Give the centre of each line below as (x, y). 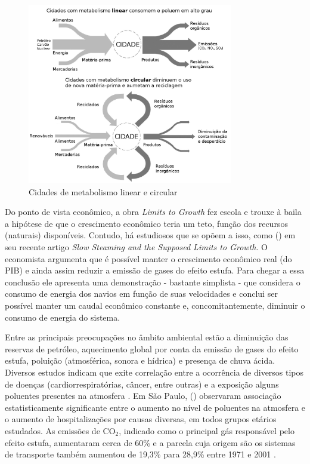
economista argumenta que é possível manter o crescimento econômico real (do (148, 258)
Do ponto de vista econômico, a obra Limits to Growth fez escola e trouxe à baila (153, 212)
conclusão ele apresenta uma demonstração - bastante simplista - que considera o (153, 282)
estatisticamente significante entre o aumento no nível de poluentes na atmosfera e (155, 407)
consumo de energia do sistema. (63, 317)
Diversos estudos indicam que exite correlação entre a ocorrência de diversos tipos (154, 372)
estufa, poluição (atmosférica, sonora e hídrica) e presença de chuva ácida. (140, 360)
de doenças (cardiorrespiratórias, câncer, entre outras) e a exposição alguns (142, 384)
